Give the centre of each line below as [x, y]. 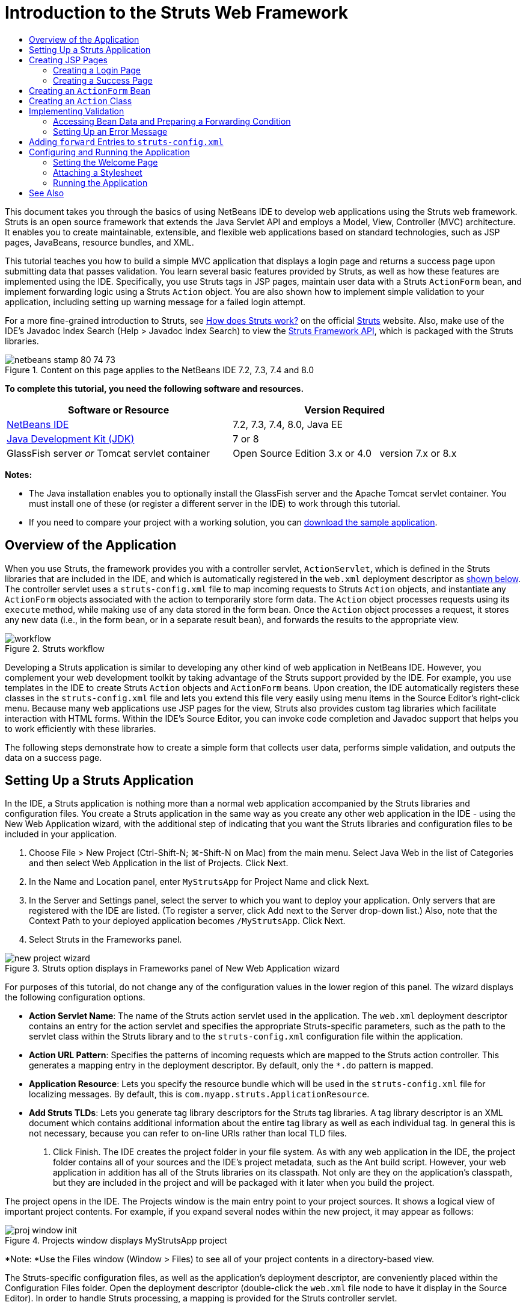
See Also [47, 193]
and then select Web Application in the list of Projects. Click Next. [159, 863]
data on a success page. [54, 757]
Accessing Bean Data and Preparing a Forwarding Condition [172, 121]
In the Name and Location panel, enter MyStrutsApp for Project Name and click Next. [199, 882]
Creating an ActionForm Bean [90, 90]
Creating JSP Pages [68, 60]
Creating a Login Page [97, 70]
